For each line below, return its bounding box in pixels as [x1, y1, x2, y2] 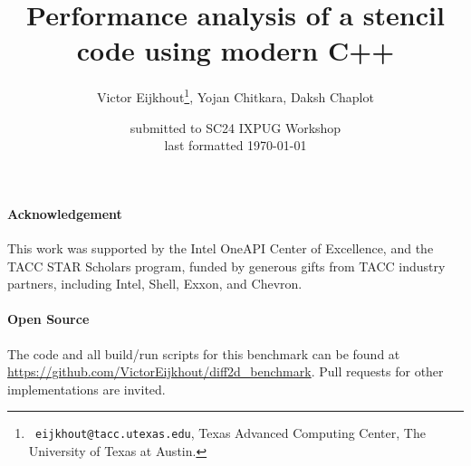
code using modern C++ [76, 32, 395, 69]
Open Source [7, 309, 90, 328]
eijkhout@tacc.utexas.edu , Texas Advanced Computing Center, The [34, 423, 426, 442]
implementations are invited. [7, 379, 166, 398]
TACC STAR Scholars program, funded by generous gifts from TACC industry [7, 256, 446, 275]
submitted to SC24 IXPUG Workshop [130, 118, 341, 137]
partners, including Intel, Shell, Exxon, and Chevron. [7, 274, 303, 293]
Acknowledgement [7, 204, 122, 223]
